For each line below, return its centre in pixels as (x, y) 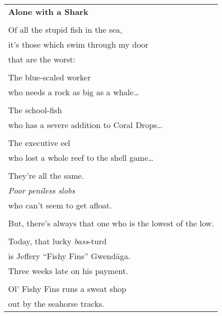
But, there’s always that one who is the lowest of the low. (111, 223)
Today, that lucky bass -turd (58, 241)
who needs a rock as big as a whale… (74, 92)
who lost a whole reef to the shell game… (81, 157)
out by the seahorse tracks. (56, 303)
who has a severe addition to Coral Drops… (85, 125)
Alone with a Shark (48, 12)
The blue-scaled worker (50, 77)
